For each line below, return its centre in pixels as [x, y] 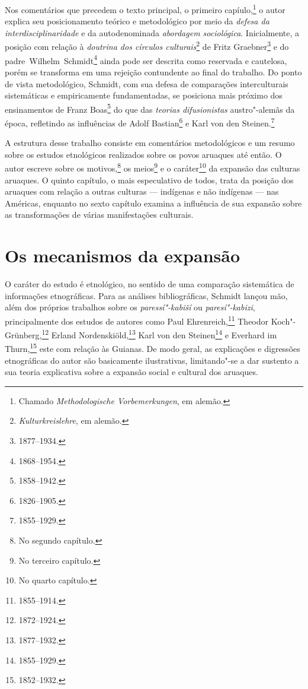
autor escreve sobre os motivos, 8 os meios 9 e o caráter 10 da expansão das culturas [153, 167]
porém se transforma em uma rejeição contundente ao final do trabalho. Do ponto [153, 72]
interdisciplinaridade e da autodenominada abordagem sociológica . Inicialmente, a [152, 32]
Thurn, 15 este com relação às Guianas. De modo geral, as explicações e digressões [153, 348]
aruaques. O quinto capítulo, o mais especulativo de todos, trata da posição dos [149, 180]
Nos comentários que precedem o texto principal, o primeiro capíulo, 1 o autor [145, 9]
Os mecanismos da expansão [122, 255]
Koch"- [283, 321]
